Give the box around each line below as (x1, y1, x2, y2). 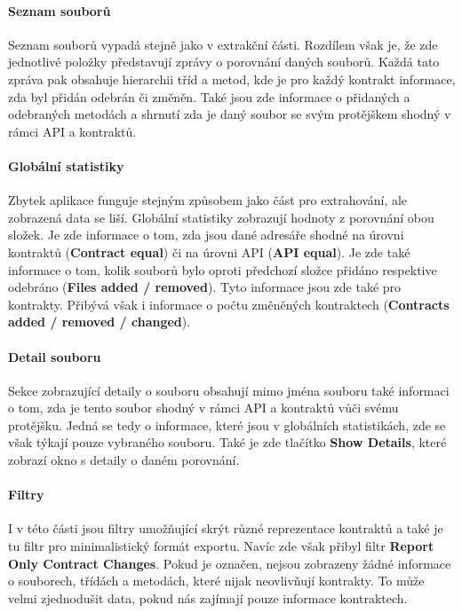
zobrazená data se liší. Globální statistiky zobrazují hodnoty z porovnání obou (8, 208, 434, 226)
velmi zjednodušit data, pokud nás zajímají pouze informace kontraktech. (8, 588, 408, 607)
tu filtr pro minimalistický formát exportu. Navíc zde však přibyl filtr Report (8, 537, 434, 555)
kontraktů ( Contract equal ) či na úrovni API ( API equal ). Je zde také (8, 242, 410, 261)
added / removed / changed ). (8, 312, 191, 331)
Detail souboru (8, 347, 101, 365)
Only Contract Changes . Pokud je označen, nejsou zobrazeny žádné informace (8, 554, 451, 572)
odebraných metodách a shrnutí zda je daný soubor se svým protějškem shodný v (8, 105, 451, 123)
